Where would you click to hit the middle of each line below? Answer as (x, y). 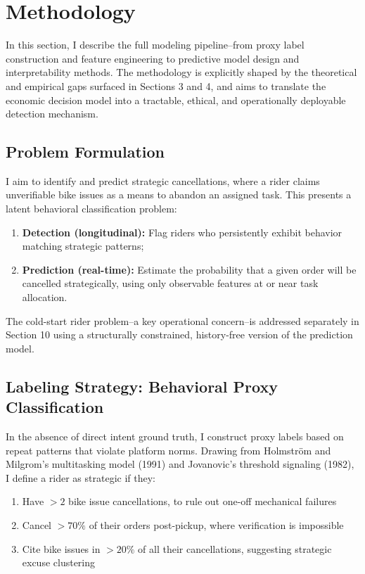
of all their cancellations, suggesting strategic (235, 548)
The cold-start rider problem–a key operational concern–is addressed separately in (182, 320)
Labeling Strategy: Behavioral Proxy (142, 386)
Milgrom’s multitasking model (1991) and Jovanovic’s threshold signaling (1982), (180, 464)
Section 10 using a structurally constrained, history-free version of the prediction (179, 334)
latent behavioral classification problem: (91, 209)
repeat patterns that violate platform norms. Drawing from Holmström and (168, 450)
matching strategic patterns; (83, 246)
